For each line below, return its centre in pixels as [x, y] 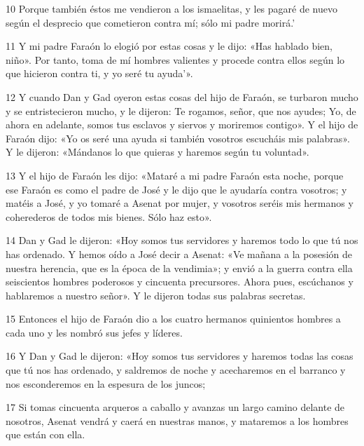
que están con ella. [45, 434]
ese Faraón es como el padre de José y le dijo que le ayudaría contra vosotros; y [176, 189]
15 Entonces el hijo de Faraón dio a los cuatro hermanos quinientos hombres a [173, 319]
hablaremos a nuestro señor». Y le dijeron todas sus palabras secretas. [156, 295]
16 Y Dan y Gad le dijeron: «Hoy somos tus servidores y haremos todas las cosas [180, 356]
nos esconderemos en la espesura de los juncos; [106, 383]
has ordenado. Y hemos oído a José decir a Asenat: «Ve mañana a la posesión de [179, 254]
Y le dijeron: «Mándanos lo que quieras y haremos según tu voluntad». [157, 152]
